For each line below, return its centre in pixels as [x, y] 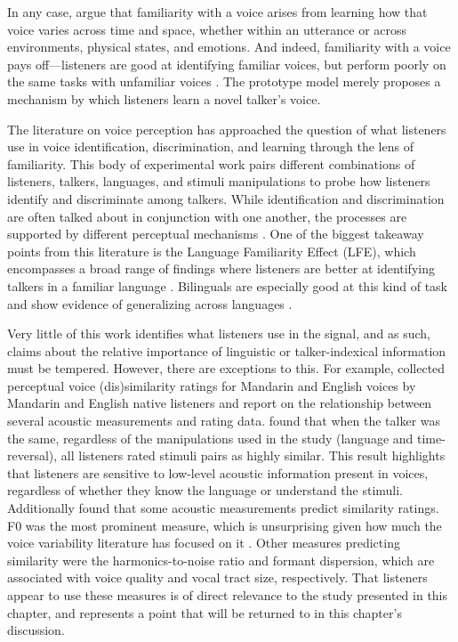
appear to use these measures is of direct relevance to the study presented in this [228, 595]
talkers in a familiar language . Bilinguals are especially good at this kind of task [228, 285]
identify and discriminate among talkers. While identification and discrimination [226, 198]
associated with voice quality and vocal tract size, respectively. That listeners [217, 577]
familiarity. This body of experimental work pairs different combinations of [211, 163]
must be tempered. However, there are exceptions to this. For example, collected [226, 368]
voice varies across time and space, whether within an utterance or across [207, 29]
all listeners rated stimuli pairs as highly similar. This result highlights [253, 455]
